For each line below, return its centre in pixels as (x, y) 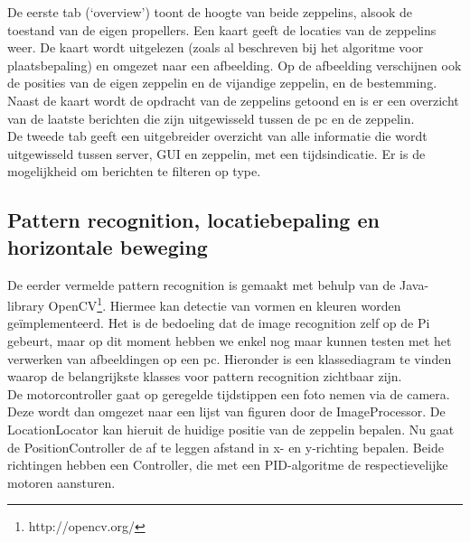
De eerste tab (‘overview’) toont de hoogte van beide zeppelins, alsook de (210, 12)
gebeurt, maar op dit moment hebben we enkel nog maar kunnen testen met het (230, 340)
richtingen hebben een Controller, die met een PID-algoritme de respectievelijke (228, 465)
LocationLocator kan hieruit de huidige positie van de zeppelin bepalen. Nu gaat (231, 429)
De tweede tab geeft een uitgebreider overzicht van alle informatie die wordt (217, 136)
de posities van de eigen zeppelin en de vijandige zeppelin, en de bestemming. (222, 83)
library (26, 305)
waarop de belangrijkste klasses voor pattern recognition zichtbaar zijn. (205, 376)
